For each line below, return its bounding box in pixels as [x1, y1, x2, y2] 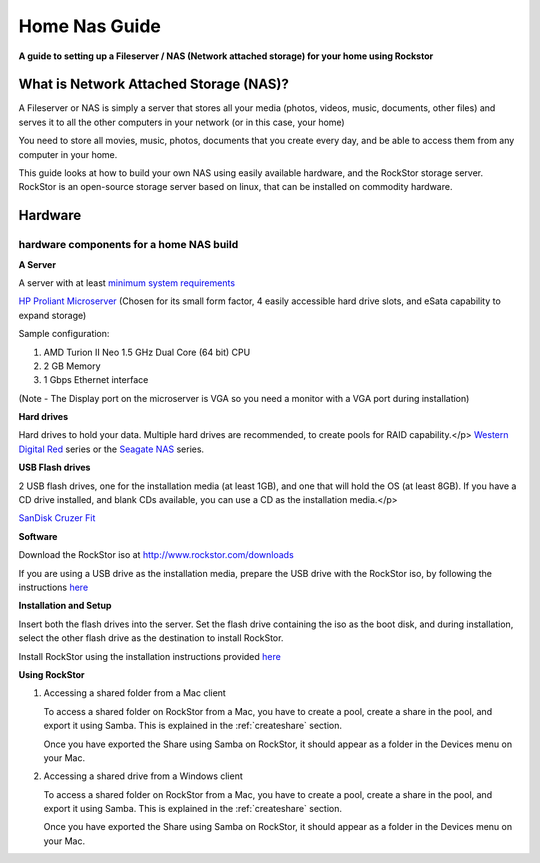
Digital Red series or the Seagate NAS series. [18, 443, 205, 455]
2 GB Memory [43, 360, 101, 372]
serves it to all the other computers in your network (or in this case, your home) [18, 116, 345, 128]
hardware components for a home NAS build [18, 238, 239, 252]
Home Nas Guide [18, 15, 162, 37]
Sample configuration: [18, 328, 110, 340]
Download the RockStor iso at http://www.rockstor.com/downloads [18, 549, 294, 561]
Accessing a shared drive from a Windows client [43, 770, 244, 782]
